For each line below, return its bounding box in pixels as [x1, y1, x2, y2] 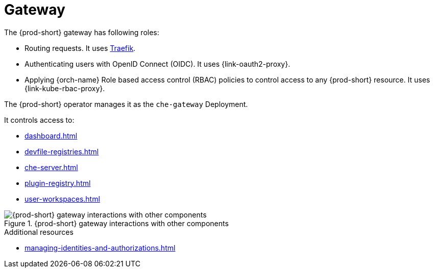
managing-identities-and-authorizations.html [25, 243, 176, 252]
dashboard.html [25, 131, 78, 140]
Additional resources [4, 227, 74, 236]
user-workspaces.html [25, 194, 100, 203]
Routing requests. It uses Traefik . [25, 43, 136, 52]
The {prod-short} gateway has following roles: [4, 28, 159, 37]
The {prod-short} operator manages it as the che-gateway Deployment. [4, 99, 248, 108]
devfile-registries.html [25, 147, 99, 156]
